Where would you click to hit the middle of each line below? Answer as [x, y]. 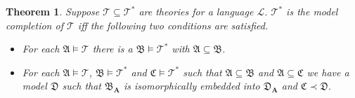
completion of [34, 25]
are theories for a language [196, 11]
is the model [312, 11]
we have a [328, 72]
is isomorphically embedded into [192, 86]
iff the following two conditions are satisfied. [173, 25]
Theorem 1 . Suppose [53, 11]
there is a [112, 49]
